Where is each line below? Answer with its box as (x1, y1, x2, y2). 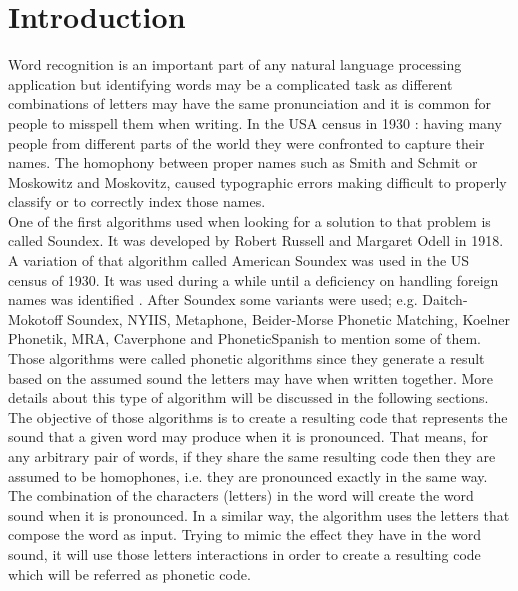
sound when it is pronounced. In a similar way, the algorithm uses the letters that (8, 504, 510, 525)
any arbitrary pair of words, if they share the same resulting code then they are (8, 446, 496, 466)
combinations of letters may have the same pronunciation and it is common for (8, 93, 492, 114)
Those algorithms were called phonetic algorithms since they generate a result (8, 348, 485, 369)
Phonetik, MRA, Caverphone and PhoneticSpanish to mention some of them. (8, 328, 481, 349)
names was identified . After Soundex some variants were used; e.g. (8, 289, 418, 310)
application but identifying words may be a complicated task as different (8, 73, 453, 94)
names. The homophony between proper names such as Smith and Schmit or (8, 152, 478, 173)
